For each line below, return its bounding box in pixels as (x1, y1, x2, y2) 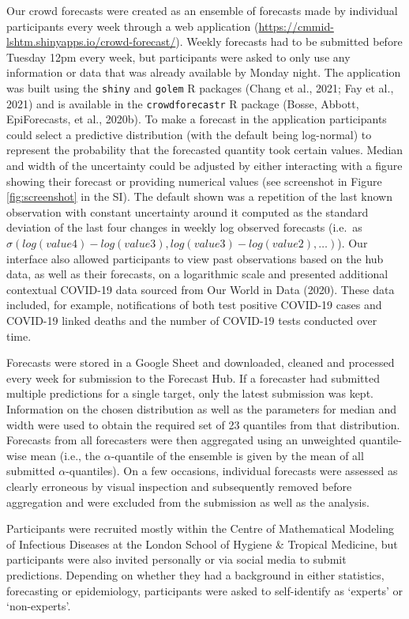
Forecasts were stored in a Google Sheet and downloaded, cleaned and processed (6, 354, 395, 371)
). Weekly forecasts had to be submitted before (175, 33, 403, 50)
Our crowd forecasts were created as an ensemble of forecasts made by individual (6, 2, 398, 18)
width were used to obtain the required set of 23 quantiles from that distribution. (6, 416, 400, 432)
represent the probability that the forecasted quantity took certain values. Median (6, 142, 403, 158)
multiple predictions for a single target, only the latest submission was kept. (6, 385, 373, 402)
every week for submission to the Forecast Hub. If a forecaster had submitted (6, 369, 380, 386)
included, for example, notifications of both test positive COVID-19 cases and (6, 296, 382, 313)
